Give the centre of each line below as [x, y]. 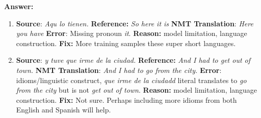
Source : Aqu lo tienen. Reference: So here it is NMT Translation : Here [135, 23]
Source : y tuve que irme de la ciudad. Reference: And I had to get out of [133, 60]
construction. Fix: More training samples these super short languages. [126, 43]
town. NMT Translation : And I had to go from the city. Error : [119, 70]
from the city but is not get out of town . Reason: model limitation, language [137, 90]
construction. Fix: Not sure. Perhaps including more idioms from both [126, 100]
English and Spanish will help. [63, 110]
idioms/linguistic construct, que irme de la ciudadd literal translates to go [131, 80]
